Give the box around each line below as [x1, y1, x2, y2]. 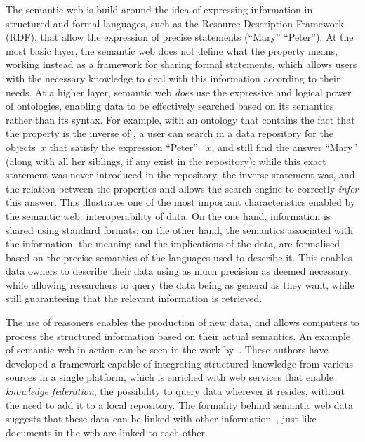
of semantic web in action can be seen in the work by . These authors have [6, 342, 328, 357]
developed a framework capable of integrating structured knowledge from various [6, 356, 354, 370]
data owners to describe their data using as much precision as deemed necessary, [6, 264, 352, 278]
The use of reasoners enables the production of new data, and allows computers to [6, 315, 359, 330]
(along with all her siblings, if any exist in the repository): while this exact [6, 153, 326, 168]
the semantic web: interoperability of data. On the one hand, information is [6, 208, 331, 223]
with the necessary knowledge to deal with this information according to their [6, 70, 340, 85]
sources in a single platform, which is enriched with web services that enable [6, 370, 333, 384]
